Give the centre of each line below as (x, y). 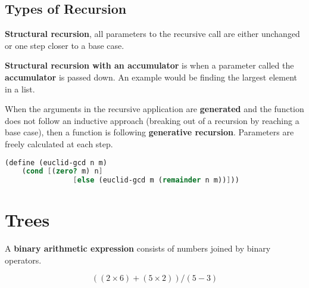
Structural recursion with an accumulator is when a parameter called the (149, 65)
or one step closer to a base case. (65, 45)
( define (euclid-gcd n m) (56, 162)
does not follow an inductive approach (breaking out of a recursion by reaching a (152, 120)
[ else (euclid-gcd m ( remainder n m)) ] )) (156, 180)
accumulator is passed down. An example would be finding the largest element (151, 77)
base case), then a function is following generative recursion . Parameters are (149, 132)
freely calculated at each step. (59, 143)
